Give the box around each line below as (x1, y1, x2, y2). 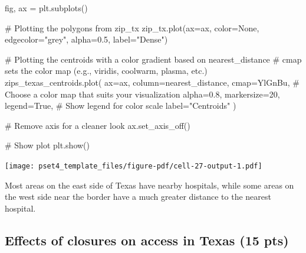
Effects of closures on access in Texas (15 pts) (5, 231, 289, 249)
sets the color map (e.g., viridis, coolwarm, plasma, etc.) (5, 64, 208, 77)
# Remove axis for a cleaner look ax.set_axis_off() (5, 119, 190, 131)
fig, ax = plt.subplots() (5, 2, 88, 14)
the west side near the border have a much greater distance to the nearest (5, 190, 271, 203)
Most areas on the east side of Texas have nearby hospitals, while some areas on (5, 179, 294, 191)
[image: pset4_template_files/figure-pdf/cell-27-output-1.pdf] (5, 161, 262, 170)
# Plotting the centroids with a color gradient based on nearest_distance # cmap (5, 53, 302, 65)
